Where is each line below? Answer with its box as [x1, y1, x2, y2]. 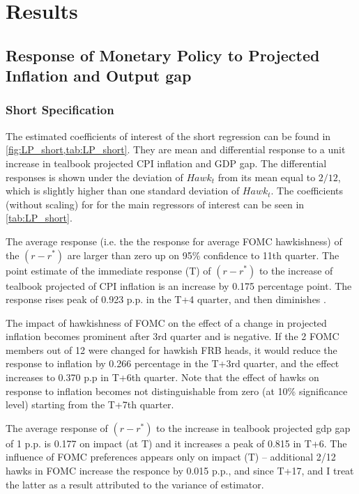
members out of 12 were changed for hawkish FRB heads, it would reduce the [6, 342, 337, 357]
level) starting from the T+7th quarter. [6, 397, 174, 412]
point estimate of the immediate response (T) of [6, 263, 211, 277]
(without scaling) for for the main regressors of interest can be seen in [6, 196, 305, 211]
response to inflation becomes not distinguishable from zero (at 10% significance [6, 383, 348, 398]
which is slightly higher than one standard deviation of [6, 183, 240, 198]
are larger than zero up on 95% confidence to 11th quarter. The [67, 247, 339, 262]
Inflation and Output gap [6, 65, 192, 86]
